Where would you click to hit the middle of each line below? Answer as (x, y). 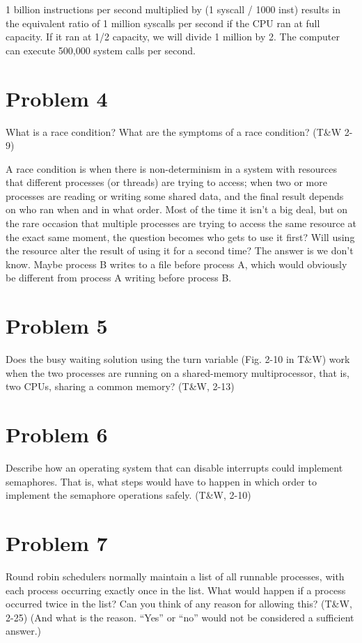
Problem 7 (57, 543)
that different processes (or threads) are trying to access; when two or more (166, 182)
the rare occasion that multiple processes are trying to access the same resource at (181, 223)
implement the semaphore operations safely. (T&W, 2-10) (128, 495)
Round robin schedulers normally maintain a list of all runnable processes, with (175, 576)
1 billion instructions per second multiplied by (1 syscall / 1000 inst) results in (173, 9)
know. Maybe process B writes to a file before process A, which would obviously (176, 264)
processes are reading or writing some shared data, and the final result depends (175, 195)
